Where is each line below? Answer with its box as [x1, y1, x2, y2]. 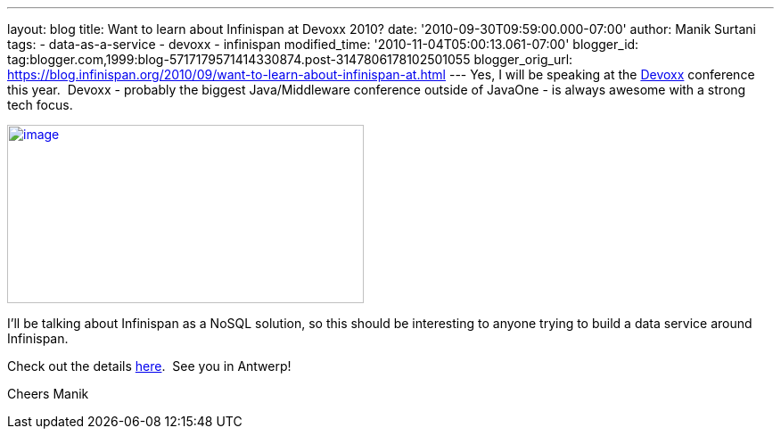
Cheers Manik [7, 386, 89, 401]
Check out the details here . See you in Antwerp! [7, 358, 292, 374]
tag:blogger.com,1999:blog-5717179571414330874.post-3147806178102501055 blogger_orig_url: [7, 52, 573, 67]
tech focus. [7, 97, 73, 112]
